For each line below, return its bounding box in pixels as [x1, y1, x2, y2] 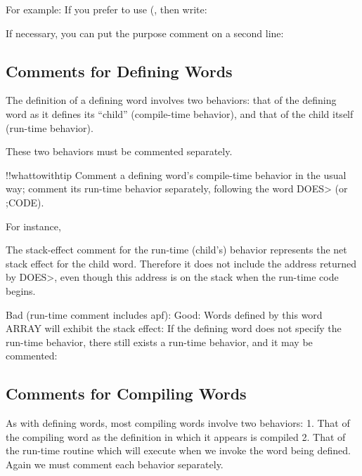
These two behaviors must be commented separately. [6, 144, 233, 159]
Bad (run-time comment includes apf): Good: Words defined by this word [6, 307, 323, 322]
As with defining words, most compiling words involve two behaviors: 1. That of [6, 416, 350, 430]
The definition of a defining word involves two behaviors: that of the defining [6, 93, 337, 107]
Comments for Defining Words [6, 60, 233, 81]
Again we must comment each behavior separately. [6, 456, 224, 471]
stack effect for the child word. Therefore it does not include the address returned [6, 256, 357, 270]
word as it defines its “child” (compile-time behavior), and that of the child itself [6, 106, 354, 121]
